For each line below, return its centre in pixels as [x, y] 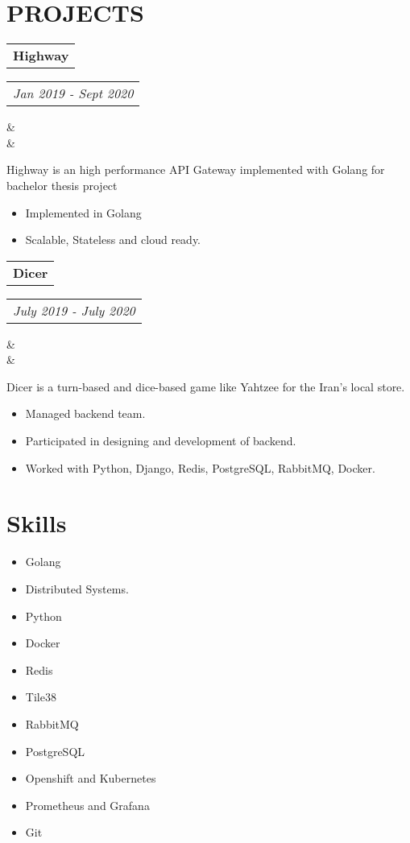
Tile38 [41, 697]
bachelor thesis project [62, 185]
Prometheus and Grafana [87, 805]
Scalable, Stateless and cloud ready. [113, 240]
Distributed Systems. [77, 588]
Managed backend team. [85, 413]
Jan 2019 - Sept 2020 [73, 93]
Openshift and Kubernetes [91, 778]
